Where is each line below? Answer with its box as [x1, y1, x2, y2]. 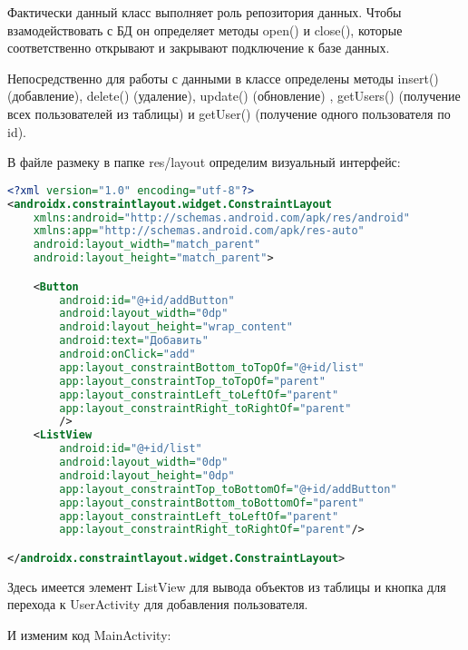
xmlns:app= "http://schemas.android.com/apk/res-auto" [33, 224, 365, 238]
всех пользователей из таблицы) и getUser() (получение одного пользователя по [7, 103, 451, 123]
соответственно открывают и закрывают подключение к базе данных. [7, 38, 390, 57]
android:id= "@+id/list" [59, 442, 202, 456]
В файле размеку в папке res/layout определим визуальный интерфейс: [7, 153, 401, 172]
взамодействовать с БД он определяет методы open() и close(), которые [7, 20, 403, 39]
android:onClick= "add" [59, 348, 196, 361]
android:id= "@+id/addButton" [59, 293, 235, 307]
